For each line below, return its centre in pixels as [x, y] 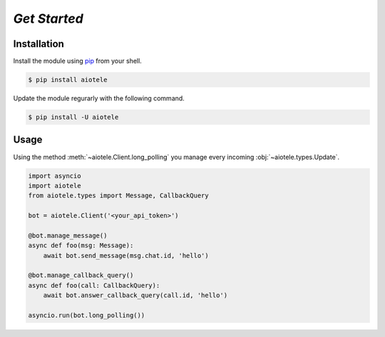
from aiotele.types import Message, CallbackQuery [119, 196]
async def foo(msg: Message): [81, 245]
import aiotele [55, 186]
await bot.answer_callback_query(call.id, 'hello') [135, 295]
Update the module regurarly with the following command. [99, 98]
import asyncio [55, 176]
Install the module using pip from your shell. [77, 61]
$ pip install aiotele [68, 80]
